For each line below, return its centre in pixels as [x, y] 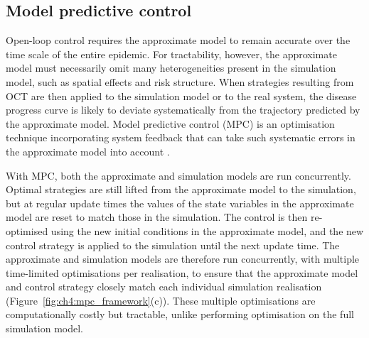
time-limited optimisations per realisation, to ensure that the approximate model [182, 272]
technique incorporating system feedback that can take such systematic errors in [181, 137]
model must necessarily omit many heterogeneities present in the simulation [171, 68]
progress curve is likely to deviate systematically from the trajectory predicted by [183, 110]
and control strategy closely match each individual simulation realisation [164, 287]
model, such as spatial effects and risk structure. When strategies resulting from [180, 81]
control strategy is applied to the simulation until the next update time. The [173, 245]
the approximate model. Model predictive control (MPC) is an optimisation [170, 123]
